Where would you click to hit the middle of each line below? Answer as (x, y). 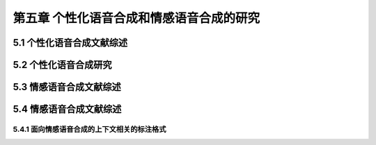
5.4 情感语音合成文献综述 (67, 109)
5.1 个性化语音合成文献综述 (70, 43)
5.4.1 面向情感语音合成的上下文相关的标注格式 (89, 129)
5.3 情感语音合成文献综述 (67, 87)
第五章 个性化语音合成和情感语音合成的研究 (136, 18)
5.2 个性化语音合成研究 (62, 65)
